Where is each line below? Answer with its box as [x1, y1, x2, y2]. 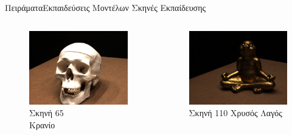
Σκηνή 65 [29, 106, 64, 119]
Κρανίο [29, 118, 55, 131]
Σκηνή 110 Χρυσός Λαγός [189, 106, 282, 119]
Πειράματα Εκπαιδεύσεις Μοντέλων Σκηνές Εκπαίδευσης [5, 1, 206, 13]
